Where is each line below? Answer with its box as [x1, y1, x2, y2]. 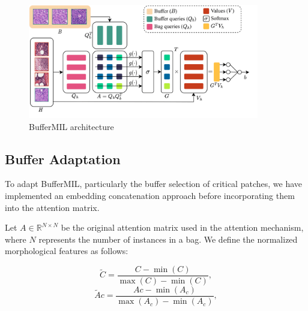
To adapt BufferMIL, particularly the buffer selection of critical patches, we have [5, 177, 302, 190]
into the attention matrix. [5, 201, 100, 213]
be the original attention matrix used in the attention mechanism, [61, 221, 304, 234]
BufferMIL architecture [29, 120, 114, 132]
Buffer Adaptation [5, 149, 121, 168]
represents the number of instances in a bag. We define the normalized [38, 233, 298, 245]
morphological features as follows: [5, 244, 128, 257]
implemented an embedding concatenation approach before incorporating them [5, 189, 295, 201]
